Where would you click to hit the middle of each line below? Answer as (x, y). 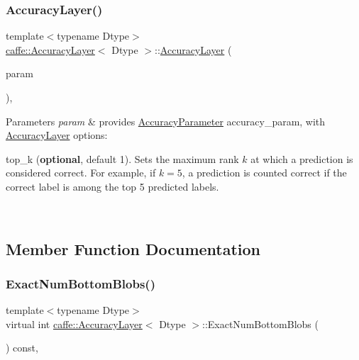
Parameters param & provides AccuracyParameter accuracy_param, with (166, 121)
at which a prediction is (302, 158)
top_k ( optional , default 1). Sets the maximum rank (122, 158)
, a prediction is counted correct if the (264, 173)
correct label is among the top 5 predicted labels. (112, 186)
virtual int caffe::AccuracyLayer (74, 324)
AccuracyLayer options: (57, 135)
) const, (22, 348)
